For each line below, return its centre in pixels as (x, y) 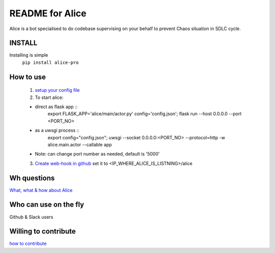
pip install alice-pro (50, 62)
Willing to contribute (43, 231)
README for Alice (48, 13)
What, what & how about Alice (41, 190)
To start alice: (49, 97)
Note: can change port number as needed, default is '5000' (97, 154)
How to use (28, 77)
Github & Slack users (31, 217)
